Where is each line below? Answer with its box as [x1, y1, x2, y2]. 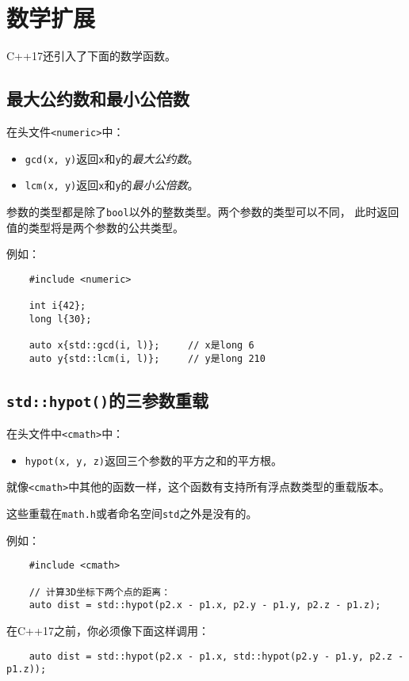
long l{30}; [29, 313, 92, 325]
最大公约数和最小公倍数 [6, 86, 189, 111]
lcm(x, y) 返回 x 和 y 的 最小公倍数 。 [25, 177, 199, 193]
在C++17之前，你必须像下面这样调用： [6, 622, 209, 638]
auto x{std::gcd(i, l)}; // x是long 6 [29, 340, 254, 352]
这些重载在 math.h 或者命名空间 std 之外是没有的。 [6, 505, 258, 522]
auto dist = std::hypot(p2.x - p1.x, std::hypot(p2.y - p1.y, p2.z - [29, 650, 404, 662]
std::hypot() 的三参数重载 [6, 387, 208, 412]
